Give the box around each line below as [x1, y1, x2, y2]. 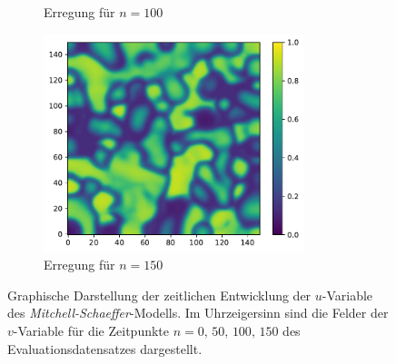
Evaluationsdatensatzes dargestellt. [7, 339, 203, 358]
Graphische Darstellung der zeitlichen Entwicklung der [7, 285, 312, 304]
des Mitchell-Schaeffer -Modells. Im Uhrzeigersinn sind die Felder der [7, 303, 389, 322]
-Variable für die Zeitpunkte [13, 320, 170, 339]
